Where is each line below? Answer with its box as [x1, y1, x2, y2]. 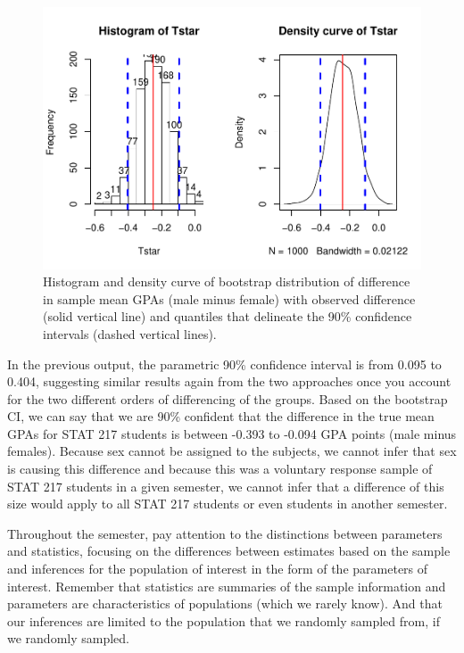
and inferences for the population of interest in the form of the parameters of [7, 559, 428, 578]
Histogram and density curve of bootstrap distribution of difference [43, 272, 410, 291]
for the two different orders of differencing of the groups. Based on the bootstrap [7, 389, 448, 408]
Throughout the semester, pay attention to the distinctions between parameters [7, 524, 443, 542]
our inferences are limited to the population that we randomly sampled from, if [7, 611, 440, 630]
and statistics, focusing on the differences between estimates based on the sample [7, 541, 451, 560]
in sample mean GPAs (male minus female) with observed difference [43, 289, 416, 308]
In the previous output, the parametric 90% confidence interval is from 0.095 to [7, 354, 442, 373]
